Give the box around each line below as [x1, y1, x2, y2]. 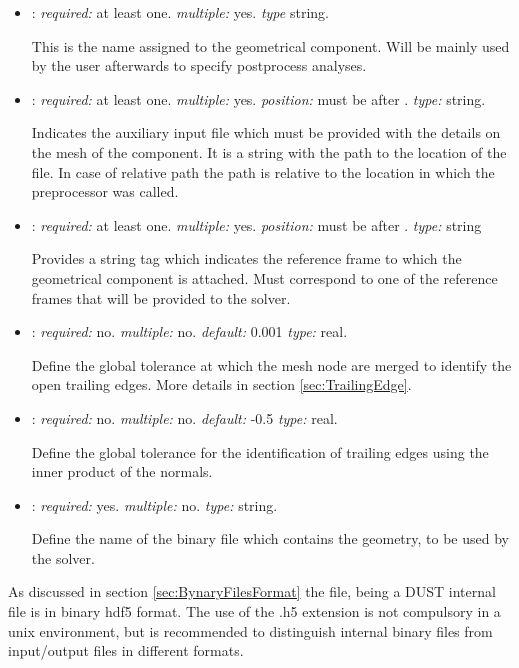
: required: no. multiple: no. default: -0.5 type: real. [31, 407, 338, 428]
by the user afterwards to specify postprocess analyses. [31, 55, 367, 76]
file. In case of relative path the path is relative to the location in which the [31, 161, 495, 182]
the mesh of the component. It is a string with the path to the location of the [31, 141, 507, 162]
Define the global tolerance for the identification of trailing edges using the [31, 441, 489, 462]
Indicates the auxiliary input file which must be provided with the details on [31, 122, 501, 143]
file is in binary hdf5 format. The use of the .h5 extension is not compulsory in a [8, 601, 501, 622]
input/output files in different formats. [8, 640, 244, 661]
